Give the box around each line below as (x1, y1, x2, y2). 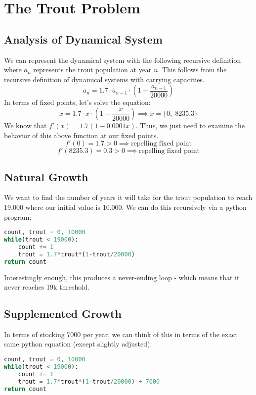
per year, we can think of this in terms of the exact (83, 329, 238, 339)
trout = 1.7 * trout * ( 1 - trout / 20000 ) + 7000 (18, 378, 160, 385)
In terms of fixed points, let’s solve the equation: (4, 97, 151, 107)
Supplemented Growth (4, 306, 122, 321)
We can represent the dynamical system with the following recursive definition (4, 54, 241, 65)
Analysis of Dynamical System (4, 31, 163, 47)
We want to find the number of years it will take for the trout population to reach (4, 192, 253, 202)
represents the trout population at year (33, 64, 152, 75)
